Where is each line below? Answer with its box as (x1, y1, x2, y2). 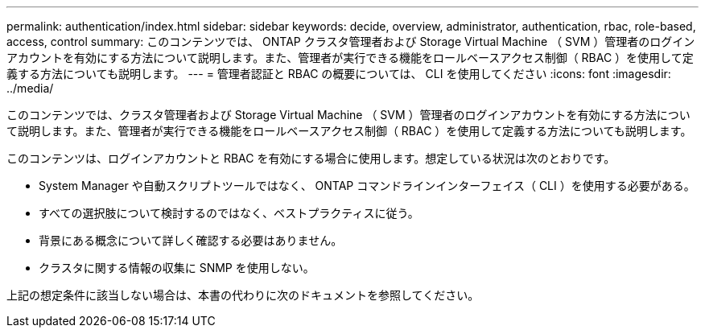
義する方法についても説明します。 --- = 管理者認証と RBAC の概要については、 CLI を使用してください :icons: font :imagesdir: (6, 67, 671, 80)
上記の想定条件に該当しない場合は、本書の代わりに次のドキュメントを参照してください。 (6, 288, 480, 302)
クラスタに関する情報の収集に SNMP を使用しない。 (39, 261, 315, 274)
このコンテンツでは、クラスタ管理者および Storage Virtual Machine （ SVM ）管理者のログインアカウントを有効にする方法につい (6, 108, 691, 122)
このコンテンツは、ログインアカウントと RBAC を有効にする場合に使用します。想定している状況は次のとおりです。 (6, 151, 616, 165)
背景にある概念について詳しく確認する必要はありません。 (39, 233, 343, 247)
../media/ (6, 81, 54, 95)
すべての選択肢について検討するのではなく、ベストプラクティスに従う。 (39, 206, 419, 220)
